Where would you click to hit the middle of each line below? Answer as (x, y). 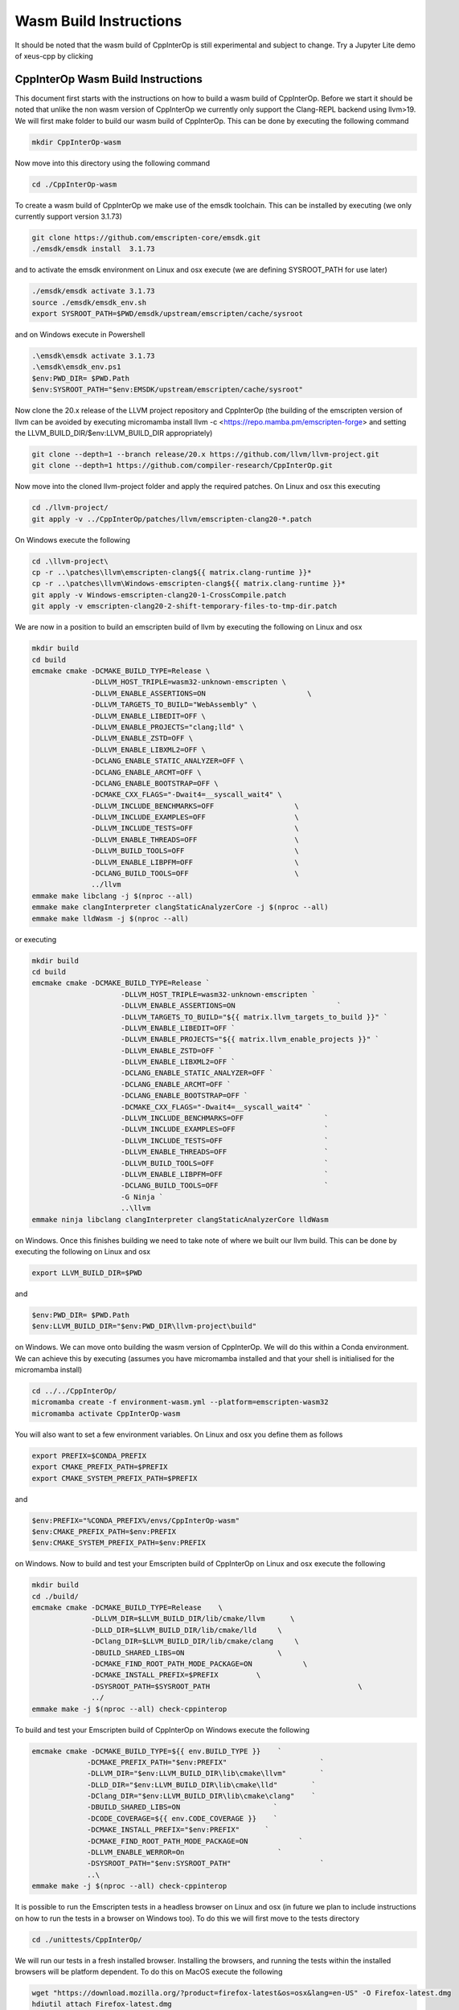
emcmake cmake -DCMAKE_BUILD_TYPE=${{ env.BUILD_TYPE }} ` (157, 1751)
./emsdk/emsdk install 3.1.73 (94, 249)
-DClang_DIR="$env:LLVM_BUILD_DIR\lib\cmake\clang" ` (202, 1796)
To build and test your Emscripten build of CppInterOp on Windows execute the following (162, 1729)
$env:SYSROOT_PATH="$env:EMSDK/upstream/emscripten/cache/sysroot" (168, 390)
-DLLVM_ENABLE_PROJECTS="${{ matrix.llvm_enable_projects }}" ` (250, 1040)
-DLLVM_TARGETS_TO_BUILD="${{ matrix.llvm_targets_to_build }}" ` (254, 1017)
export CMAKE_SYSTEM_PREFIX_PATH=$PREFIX (115, 1478)
